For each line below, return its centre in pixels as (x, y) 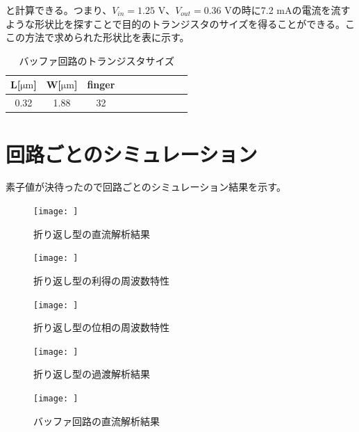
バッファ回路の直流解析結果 (97, 421)
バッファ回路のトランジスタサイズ (97, 60)
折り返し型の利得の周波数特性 (101, 280)
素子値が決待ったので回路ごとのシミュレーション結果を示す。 (146, 187)
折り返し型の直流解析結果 (92, 233)
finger (101, 85)
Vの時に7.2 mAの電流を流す (287, 10)
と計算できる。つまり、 (59, 10)
